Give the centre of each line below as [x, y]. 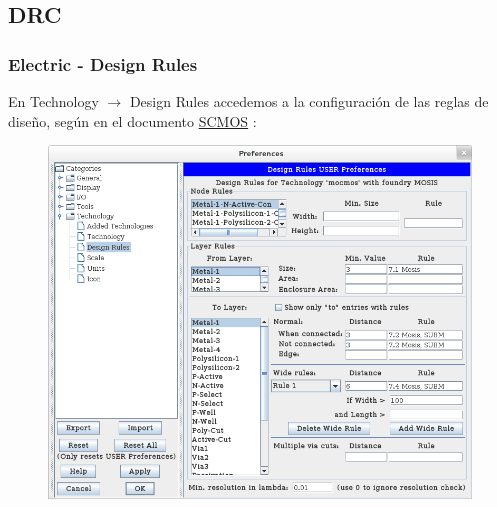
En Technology [53, 101]
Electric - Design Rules [103, 63]
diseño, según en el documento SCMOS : [132, 120]
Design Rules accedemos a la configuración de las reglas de [309, 101]
